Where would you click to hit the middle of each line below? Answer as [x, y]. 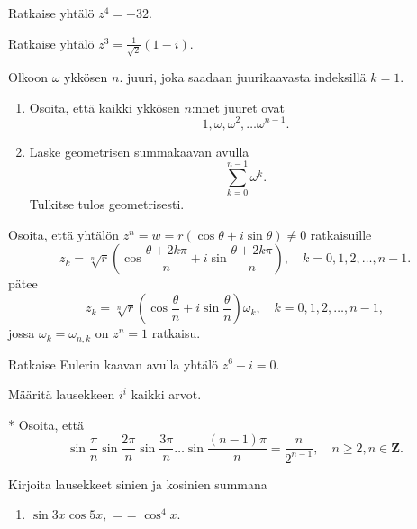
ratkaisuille [341, 234]
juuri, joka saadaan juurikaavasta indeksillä [246, 77]
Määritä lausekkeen [62, 394]
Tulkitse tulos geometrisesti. [107, 204]
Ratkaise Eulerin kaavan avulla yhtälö [113, 364]
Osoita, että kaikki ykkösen [104, 107]
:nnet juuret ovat [238, 107]
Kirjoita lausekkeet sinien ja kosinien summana [138, 483]
